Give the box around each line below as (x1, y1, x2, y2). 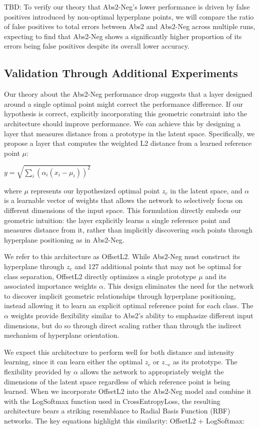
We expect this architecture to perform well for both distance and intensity (4, 346, 234, 357)
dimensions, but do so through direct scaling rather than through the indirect (4, 320, 242, 330)
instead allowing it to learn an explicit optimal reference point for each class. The (4, 300, 253, 311)
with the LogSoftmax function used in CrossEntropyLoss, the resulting (4, 395, 220, 406)
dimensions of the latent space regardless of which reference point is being (4, 376, 230, 386)
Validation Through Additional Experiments (4, 65, 238, 81)
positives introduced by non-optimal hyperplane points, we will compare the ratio (4, 11, 254, 22)
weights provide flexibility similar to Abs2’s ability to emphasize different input (10, 310, 253, 320)
